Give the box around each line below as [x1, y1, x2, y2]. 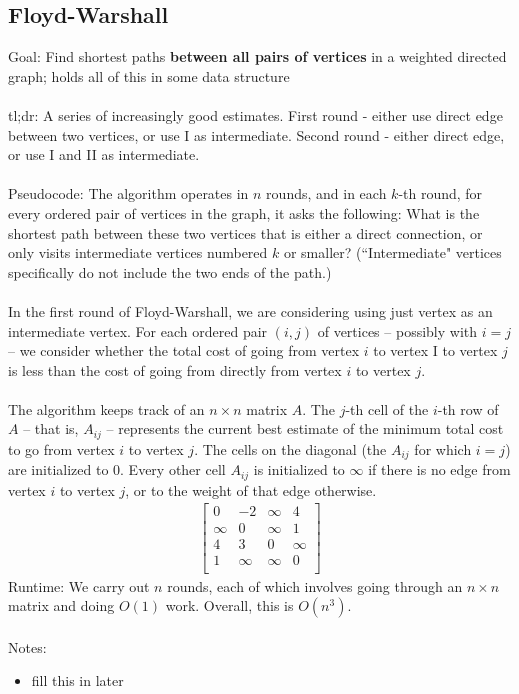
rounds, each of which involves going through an [167, 575, 463, 596]
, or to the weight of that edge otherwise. [125, 479, 377, 500]
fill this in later [31, 670, 124, 691]
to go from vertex [8, 438, 115, 459]
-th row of [437, 398, 499, 419]
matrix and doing [8, 595, 115, 616]
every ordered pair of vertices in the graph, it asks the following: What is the [8, 202, 480, 223]
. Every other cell [120, 459, 226, 480]
